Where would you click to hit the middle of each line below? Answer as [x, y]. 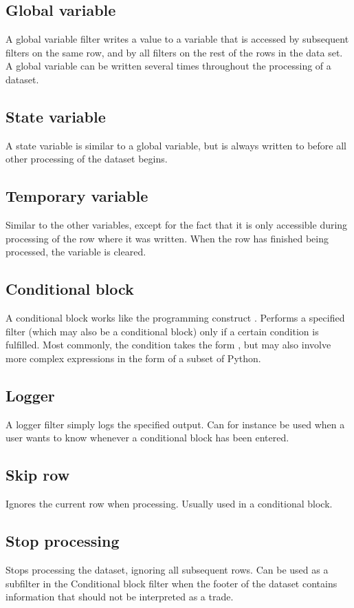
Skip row [38, 475]
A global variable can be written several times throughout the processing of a [168, 66]
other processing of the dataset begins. [87, 159]
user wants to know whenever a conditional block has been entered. [147, 438]
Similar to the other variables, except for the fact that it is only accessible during [177, 225]
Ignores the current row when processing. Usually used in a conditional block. [169, 504]
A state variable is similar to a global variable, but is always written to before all [176, 145]
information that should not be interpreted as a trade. [120, 597]
